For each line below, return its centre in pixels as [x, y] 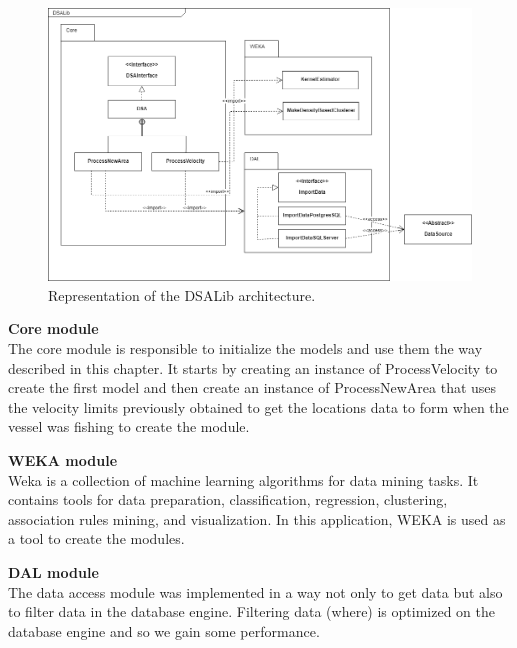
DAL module [53, 572]
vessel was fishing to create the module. [129, 426]
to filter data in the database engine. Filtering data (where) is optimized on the [251, 611]
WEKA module [63, 460]
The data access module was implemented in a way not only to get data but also [255, 591]
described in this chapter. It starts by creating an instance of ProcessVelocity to [253, 367]
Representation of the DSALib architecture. [182, 294]
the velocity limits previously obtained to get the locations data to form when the [258, 406]
